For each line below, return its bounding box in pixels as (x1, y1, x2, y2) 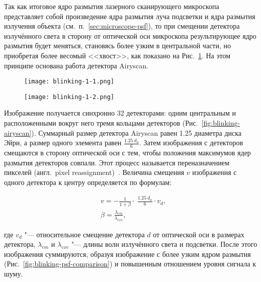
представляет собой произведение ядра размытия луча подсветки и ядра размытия (4, 11, 255, 21)
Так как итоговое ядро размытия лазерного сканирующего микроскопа (4, 1, 219, 11)
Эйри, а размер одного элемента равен (4, 137, 122, 148)
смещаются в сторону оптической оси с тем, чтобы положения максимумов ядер (4, 147, 251, 158)
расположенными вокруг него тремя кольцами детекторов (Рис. (4, 118, 198, 128)
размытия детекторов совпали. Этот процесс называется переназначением (4, 157, 229, 167)
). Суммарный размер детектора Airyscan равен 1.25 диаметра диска (31, 127, 242, 138)
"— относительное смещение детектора (24, 229, 145, 239)
